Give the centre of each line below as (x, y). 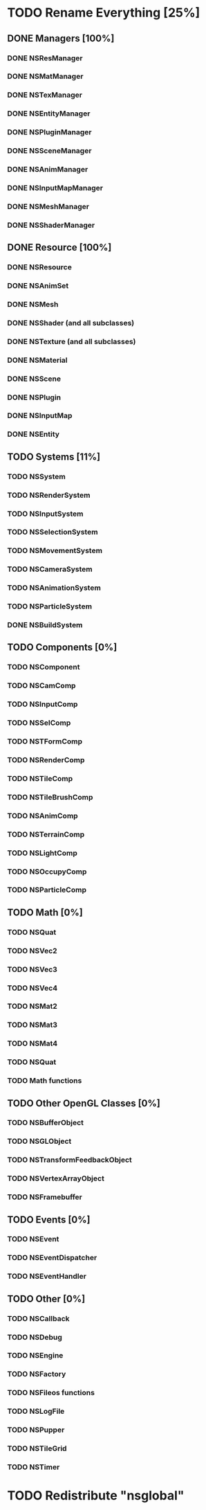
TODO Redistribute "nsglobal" (96, 1496)
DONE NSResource (40, 267)
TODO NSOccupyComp (47, 872)
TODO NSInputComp (43, 704)
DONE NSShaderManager (51, 225)
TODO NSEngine (35, 1356)
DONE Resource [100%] (59, 248)
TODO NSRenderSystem (49, 495)
